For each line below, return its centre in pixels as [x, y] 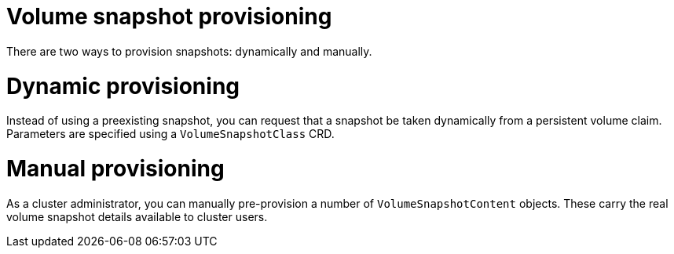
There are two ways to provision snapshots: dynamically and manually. [189, 51]
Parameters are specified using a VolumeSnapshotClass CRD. [170, 134]
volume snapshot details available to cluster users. [137, 216]
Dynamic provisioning [123, 86]
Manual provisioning [115, 169]
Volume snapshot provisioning [169, 16]
